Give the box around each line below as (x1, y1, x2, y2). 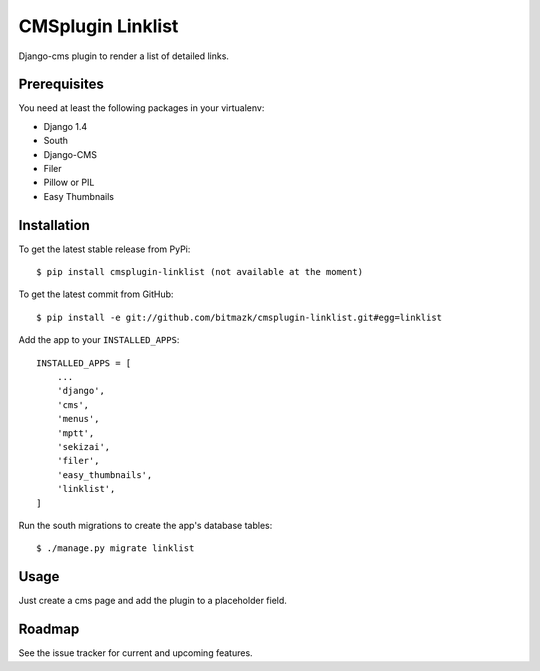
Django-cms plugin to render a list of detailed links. (18, 50, 230, 62)
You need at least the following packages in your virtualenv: (18, 102, 265, 114)
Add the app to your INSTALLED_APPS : (18, 334, 180, 346)
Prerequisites (18, 76, 104, 93)
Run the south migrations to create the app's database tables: (18, 519, 273, 531)
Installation (18, 216, 90, 234)
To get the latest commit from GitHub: (18, 288, 174, 300)
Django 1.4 (43, 120, 88, 132)
